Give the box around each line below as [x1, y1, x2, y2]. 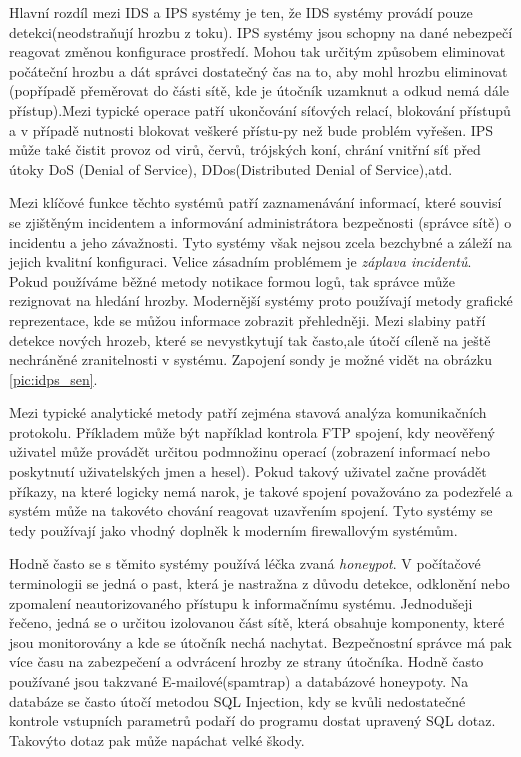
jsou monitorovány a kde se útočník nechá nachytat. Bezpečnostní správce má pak [9, 631, 512, 652]
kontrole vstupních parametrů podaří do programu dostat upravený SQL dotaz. [9, 710, 496, 731]
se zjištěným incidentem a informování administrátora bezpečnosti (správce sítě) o [9, 211, 512, 232]
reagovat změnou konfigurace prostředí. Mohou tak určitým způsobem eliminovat [9, 41, 506, 62]
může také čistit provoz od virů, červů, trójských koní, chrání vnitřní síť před [9, 139, 481, 160]
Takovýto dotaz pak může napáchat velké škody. [9, 729, 305, 750]
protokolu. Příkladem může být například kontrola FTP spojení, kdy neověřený [9, 421, 495, 442]
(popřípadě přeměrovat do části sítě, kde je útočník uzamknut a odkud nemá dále [9, 80, 510, 101]
